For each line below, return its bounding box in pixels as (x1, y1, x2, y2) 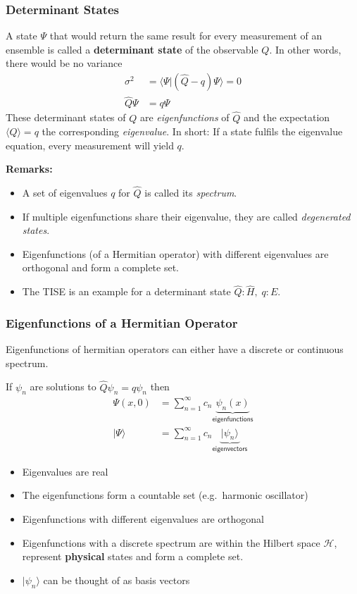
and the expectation (244, 110, 330, 125)
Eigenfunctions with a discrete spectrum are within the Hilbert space (22, 535, 320, 550)
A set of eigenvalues (22, 185, 108, 200)
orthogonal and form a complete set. (22, 260, 180, 275)
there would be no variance (6, 56, 123, 70)
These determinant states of (6, 110, 126, 125)
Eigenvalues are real (22, 464, 108, 478)
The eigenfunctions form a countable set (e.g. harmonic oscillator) (22, 488, 308, 502)
